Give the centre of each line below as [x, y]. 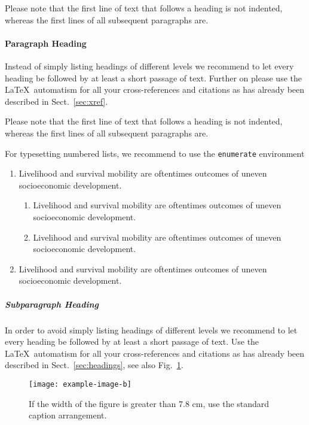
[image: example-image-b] [80, 384]
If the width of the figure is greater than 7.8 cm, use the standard [149, 403]
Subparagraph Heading [52, 304]
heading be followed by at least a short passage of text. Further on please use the [153, 78]
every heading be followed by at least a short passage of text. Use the [132, 341]
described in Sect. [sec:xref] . [56, 101]
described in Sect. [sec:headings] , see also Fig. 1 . [94, 365]
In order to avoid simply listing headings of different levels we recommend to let [151, 330]
